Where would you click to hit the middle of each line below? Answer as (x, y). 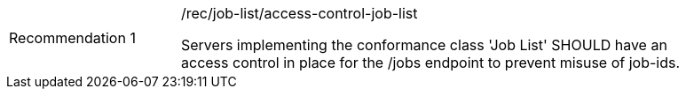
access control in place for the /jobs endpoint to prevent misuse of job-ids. (431, 63)
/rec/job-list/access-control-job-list (300, 13)
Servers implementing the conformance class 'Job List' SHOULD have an (424, 45)
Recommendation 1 (72, 38)
